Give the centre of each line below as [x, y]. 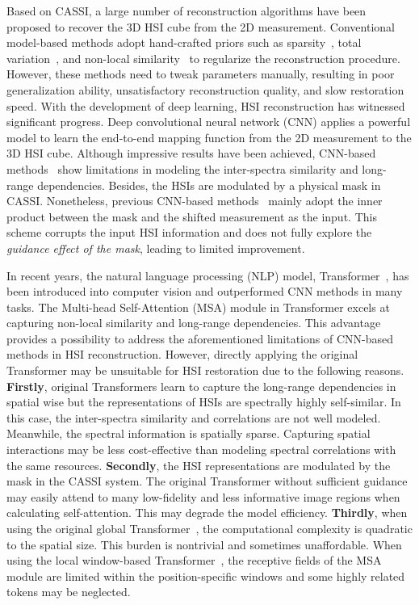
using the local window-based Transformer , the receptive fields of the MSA [194, 560]
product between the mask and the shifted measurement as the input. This [192, 216]
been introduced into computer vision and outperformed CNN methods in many [205, 291]
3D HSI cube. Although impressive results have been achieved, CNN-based [191, 153]
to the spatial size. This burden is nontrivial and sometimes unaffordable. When [204, 544]
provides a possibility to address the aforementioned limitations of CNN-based [200, 338]
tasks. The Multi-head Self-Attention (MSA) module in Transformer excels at [198, 307]
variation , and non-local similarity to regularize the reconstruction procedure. [203, 58]
